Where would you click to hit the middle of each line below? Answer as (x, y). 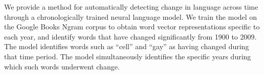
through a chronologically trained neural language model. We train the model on (131, 16)
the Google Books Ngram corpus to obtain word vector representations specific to (132, 27)
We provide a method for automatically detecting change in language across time (131, 7)
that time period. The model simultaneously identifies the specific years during (128, 56)
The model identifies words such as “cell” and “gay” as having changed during (127, 46)
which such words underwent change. (62, 66)
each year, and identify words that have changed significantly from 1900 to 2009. (130, 36)
